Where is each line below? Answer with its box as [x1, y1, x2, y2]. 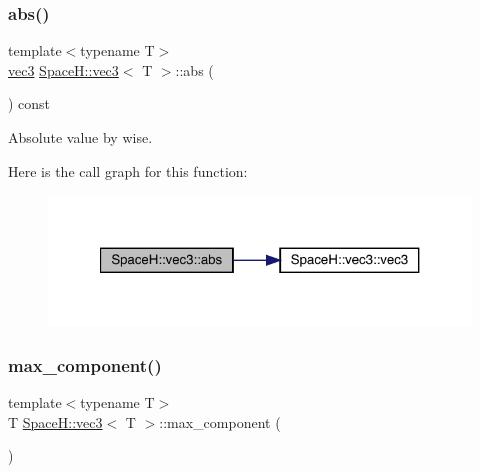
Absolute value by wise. [8, 127, 153, 147]
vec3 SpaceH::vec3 [8, 59, 119, 80]
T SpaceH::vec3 [8, 411, 103, 432]
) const [8, 93, 51, 114]
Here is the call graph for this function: [8, 160, 248, 181]
